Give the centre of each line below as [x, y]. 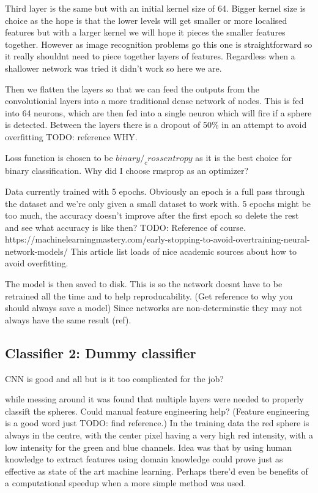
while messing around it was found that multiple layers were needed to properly [154, 399]
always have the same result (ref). [68, 319]
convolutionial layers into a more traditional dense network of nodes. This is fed [154, 101]
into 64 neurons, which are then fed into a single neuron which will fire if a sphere [158, 112]
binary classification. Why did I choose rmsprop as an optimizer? [127, 171]
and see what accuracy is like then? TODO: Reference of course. [125, 227]
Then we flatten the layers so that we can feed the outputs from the [132, 88]
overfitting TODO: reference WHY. [71, 136]
